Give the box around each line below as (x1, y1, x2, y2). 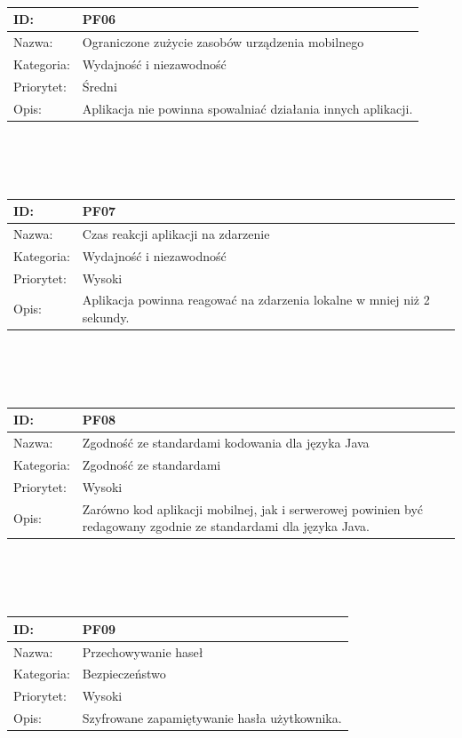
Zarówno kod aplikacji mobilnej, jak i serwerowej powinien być (82, 499, 424, 518)
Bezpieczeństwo (82, 664, 166, 683)
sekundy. (82, 308, 130, 326)
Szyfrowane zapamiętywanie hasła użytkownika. (82, 709, 342, 727)
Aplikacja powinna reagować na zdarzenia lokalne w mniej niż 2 (82, 290, 430, 309)
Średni (82, 76, 117, 95)
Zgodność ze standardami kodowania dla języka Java (82, 433, 370, 452)
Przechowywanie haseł (82, 642, 203, 661)
